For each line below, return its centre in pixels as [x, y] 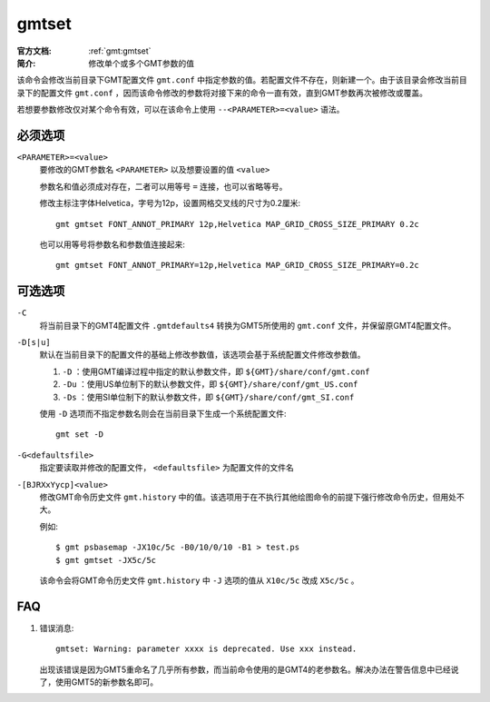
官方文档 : [34, 51]
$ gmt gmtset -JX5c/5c [106, 560]
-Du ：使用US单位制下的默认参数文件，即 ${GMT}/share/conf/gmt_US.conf [210, 384]
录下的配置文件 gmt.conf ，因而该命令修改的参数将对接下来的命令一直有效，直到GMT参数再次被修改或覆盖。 [222, 93]
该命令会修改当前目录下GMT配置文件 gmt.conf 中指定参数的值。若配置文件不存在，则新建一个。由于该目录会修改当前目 [242, 80]
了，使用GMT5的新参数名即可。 [99, 682]
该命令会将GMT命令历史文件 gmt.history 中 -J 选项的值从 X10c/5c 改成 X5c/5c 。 [199, 580]
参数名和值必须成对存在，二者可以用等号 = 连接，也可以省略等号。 [163, 186]
